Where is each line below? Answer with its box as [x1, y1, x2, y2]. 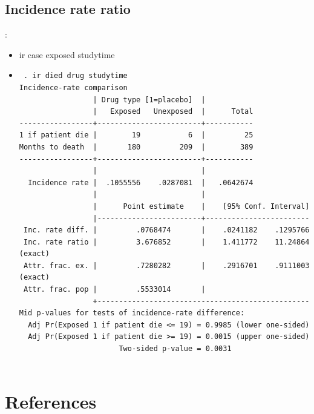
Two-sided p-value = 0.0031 [119, 344, 232, 353]
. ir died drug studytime [23, 71, 128, 80]
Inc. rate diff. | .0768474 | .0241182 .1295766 [23, 226, 310, 235]
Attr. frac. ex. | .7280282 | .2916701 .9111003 [23, 261, 310, 270]
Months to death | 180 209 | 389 [19, 142, 253, 151]
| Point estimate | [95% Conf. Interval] [93, 202, 310, 211]
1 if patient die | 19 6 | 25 [19, 131, 253, 140]
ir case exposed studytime [19, 48, 115, 61]
